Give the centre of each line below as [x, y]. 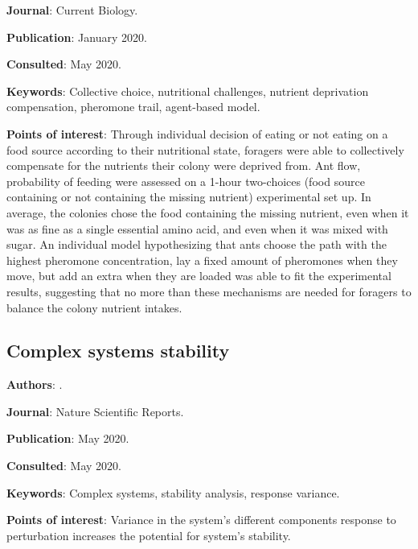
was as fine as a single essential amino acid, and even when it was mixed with [197, 228]
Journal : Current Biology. [72, 10]
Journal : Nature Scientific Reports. [95, 411]
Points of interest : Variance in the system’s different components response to [201, 520]
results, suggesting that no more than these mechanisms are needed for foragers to [209, 291]
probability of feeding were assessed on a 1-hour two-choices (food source [186, 181]
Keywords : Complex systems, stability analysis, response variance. [173, 492]
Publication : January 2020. [77, 37]
